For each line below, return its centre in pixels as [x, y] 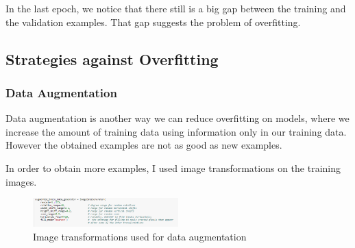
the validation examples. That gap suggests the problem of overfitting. [153, 22]
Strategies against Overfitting [112, 59]
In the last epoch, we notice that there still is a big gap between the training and [176, 8]
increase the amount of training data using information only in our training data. [176, 131]
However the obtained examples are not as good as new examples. [144, 145]
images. [21, 181]
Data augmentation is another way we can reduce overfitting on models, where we [177, 118]
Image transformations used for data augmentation [140, 236]
